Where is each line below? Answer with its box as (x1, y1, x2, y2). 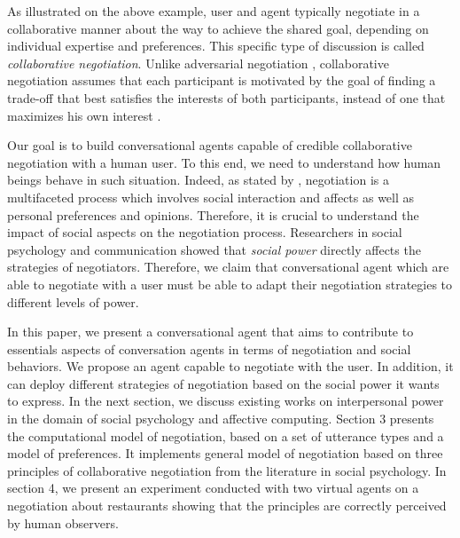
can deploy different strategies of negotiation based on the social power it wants (7, 374, 440, 392)
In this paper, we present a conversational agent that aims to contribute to (7, 322, 414, 341)
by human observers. (7, 513, 119, 532)
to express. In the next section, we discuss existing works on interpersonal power (7, 392, 444, 410)
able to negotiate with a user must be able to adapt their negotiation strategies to (7, 274, 453, 293)
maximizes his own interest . (7, 106, 161, 124)
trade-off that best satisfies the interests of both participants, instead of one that (7, 88, 446, 107)
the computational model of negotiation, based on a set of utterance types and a (7, 426, 444, 445)
